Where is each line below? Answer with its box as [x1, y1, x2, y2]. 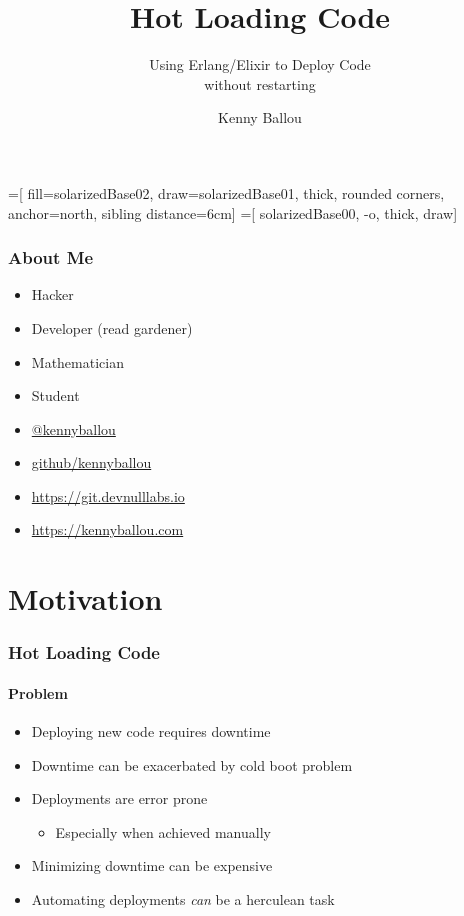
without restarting [204, 73, 316, 94]
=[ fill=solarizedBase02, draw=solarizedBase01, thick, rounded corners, [8, 182, 445, 203]
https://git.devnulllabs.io [31, 485, 185, 506]
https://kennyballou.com [31, 519, 184, 540]
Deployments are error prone [31, 788, 208, 809]
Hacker [31, 284, 74, 305]
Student [31, 385, 80, 406]
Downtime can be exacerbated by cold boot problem [31, 754, 353, 775]
